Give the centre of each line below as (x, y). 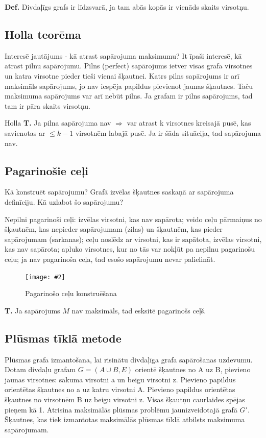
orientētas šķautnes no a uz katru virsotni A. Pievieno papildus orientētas (120, 389)
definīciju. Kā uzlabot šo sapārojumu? (64, 201)
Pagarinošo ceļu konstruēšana (71, 293)
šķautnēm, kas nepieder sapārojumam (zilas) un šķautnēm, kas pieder (114, 229)
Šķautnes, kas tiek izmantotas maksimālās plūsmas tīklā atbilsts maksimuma (125, 419)
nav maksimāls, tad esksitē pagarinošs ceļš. (139, 310)
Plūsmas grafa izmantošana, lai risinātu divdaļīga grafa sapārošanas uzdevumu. (129, 359)
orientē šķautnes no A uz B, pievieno (193, 369)
